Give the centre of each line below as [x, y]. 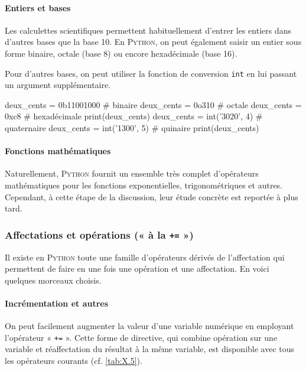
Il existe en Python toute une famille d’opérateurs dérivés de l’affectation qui [145, 257]
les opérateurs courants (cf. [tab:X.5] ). [74, 360]
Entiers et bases [38, 7]
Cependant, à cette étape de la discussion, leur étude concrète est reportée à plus [152, 196]
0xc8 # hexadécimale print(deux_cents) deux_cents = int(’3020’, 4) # [134, 116]
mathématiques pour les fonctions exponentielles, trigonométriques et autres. [144, 185]
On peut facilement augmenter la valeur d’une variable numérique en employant [149, 326]
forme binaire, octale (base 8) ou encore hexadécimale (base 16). [121, 53]
